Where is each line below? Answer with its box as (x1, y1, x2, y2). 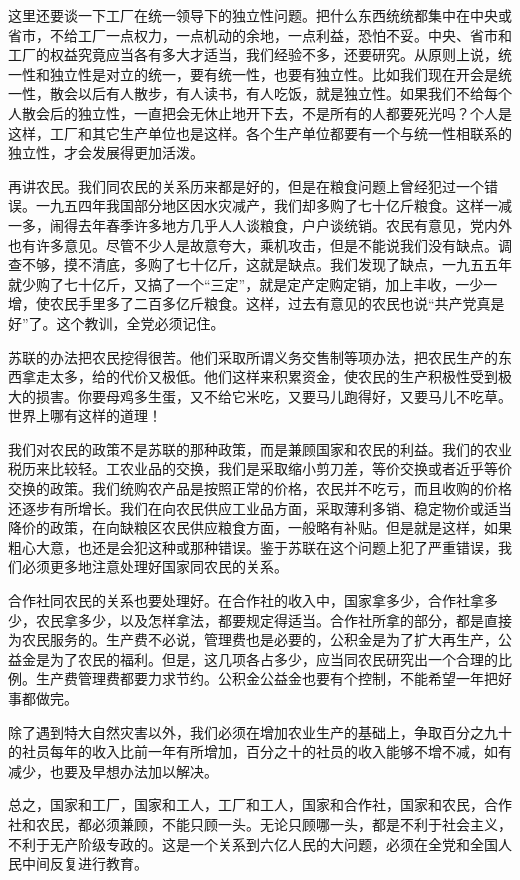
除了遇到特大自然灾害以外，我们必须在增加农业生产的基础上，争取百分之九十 (8, 721, 512, 742)
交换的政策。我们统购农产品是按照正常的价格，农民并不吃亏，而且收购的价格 (8, 478, 512, 499)
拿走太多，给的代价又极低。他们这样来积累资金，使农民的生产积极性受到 (21, 366, 498, 387)
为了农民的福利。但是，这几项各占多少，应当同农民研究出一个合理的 (49, 648, 498, 669)
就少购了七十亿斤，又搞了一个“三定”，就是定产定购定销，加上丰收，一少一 (8, 273, 498, 294)
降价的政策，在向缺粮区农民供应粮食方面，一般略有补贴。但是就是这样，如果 (8, 517, 512, 538)
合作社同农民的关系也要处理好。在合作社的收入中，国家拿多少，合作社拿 (8, 590, 484, 611)
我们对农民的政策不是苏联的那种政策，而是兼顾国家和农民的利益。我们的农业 (8, 438, 512, 459)
